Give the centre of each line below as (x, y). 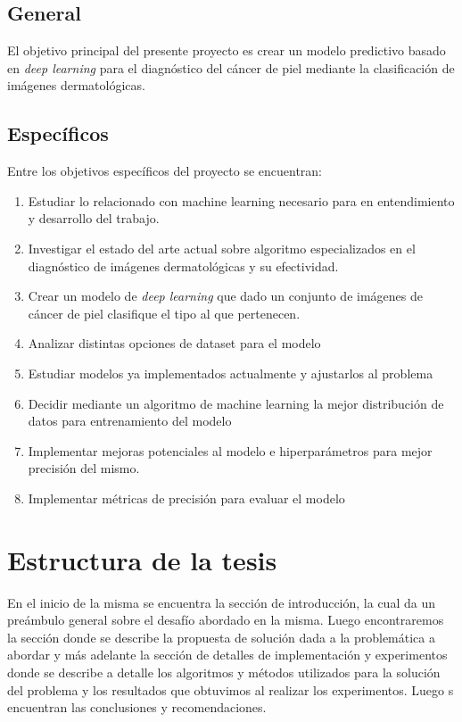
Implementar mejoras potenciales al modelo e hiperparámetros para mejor (230, 450)
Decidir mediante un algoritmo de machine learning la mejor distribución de (236, 403)
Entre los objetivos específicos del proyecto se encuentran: (165, 171)
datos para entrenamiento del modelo (130, 421)
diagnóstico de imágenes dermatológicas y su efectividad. (183, 266)
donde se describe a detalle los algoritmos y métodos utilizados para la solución (224, 672)
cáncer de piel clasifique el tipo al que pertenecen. (164, 313)
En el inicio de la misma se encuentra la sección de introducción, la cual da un (221, 602)
